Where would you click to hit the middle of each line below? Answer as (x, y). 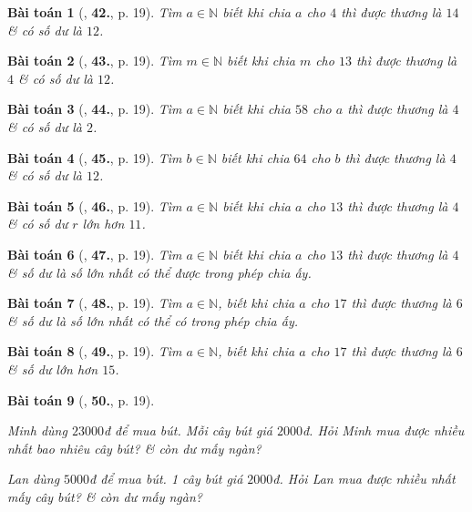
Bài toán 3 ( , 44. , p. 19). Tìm (95, 109)
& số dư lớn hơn (53, 369)
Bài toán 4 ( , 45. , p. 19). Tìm (95, 157)
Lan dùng (34, 479)
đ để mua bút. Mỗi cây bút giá (188, 430)
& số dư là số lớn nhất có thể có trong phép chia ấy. (153, 320)
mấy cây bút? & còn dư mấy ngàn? (105, 496)
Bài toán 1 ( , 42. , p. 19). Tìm (95, 12)
